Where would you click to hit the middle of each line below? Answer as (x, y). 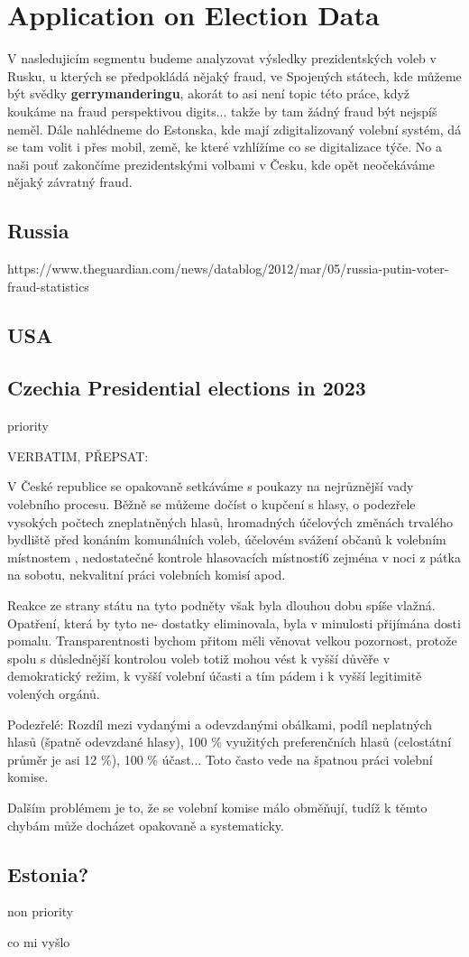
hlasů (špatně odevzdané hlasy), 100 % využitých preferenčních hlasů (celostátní (230, 742)
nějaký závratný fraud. (70, 182)
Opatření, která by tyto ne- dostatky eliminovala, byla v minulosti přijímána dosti (234, 623)
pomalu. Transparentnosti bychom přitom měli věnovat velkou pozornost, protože (232, 641)
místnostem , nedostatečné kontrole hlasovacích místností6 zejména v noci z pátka (234, 557)
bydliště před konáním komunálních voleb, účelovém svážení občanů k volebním (227, 539)
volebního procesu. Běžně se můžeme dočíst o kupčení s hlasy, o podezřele (212, 504)
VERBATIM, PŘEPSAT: (78, 455)
